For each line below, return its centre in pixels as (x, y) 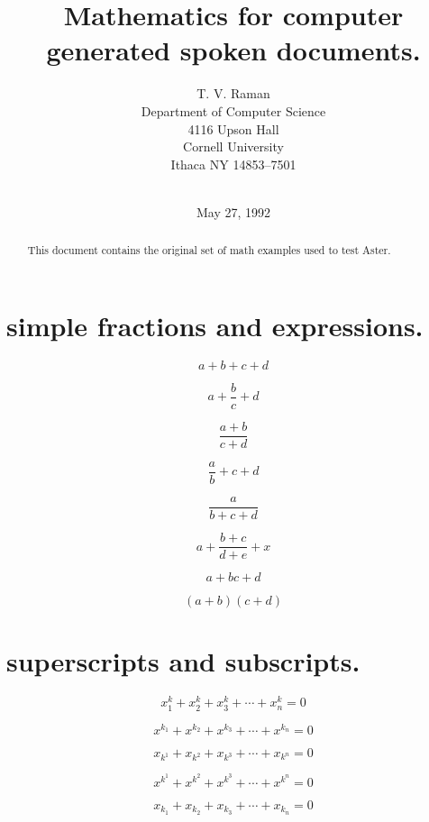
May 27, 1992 (233, 211)
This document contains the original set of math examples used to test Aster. (209, 250)
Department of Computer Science (233, 110)
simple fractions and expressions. (215, 325)
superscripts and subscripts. (183, 661)
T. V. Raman (233, 93)
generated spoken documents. (233, 50)
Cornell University (233, 146)
